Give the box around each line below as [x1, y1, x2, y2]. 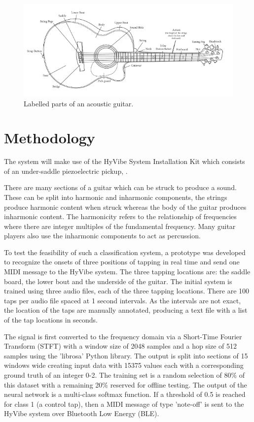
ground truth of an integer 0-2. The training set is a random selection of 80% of [4, 370, 245, 380]
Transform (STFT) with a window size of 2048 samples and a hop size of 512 [4, 341, 237, 351]
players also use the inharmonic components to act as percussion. [4, 230, 201, 241]
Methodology [4, 128, 95, 148]
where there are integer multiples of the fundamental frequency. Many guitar [4, 221, 236, 231]
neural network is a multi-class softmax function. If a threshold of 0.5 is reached [4, 389, 246, 399]
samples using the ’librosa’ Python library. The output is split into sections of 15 [4, 350, 248, 360]
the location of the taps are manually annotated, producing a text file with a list [4, 305, 248, 315]
